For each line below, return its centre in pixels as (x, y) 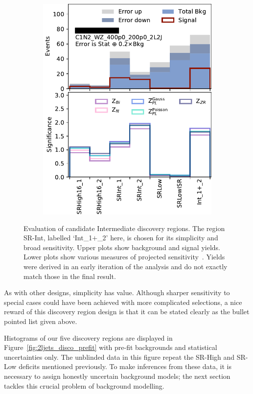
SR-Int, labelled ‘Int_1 (58, 238)
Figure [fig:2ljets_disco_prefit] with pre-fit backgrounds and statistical (111, 347)
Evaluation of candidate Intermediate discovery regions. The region (124, 228)
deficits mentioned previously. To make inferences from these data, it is (125, 366)
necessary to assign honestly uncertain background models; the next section (117, 376)
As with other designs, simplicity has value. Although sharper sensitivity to (117, 292)
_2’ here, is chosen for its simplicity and (158, 238)
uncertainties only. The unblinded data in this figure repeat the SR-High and (119, 357)
